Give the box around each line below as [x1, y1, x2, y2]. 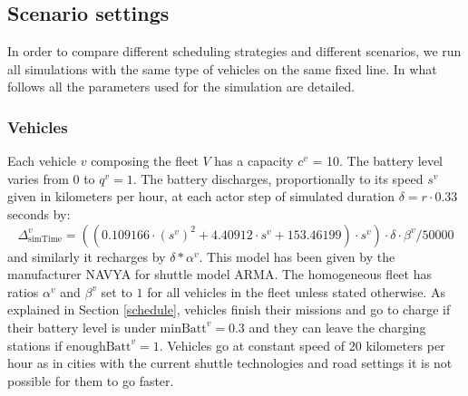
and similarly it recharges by [7, 246, 166, 266]
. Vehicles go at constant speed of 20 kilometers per [159, 335, 445, 354]
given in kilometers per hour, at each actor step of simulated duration [7, 187, 395, 206]
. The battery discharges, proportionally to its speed [132, 169, 424, 188]
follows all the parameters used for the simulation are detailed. [7, 77, 356, 96]
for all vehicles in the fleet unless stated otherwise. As [147, 282, 445, 301]
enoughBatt [66, 340, 132, 353]
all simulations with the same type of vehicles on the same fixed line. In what [7, 59, 437, 78]
